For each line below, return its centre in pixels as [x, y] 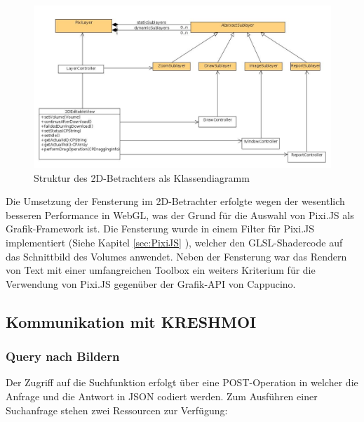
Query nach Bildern [63, 356]
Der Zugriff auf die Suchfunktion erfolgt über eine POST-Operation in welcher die [182, 382]
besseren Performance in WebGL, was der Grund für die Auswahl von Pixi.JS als [180, 215]
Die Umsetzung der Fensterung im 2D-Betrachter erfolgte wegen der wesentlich [175, 201]
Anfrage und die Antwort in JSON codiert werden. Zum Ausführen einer [162, 396]
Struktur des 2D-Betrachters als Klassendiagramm [142, 177]
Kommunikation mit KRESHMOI [131, 321]
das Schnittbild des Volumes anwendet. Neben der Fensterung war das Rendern [176, 256]
